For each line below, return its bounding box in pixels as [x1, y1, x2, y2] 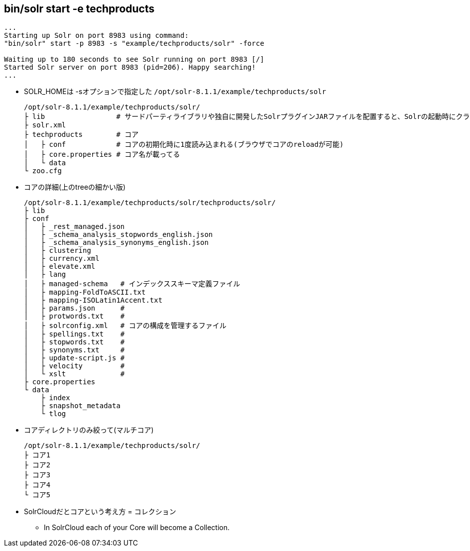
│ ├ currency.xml [24, 254, 100, 263]
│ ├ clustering [24, 246, 91, 255]
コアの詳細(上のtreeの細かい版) [24, 183, 126, 192]
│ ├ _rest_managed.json [24, 222, 125, 231]
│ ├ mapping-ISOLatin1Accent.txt [24, 296, 163, 305]
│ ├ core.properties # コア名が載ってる [24, 150, 180, 159]
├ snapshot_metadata [40, 402, 120, 410]
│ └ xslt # [24, 370, 125, 378]
